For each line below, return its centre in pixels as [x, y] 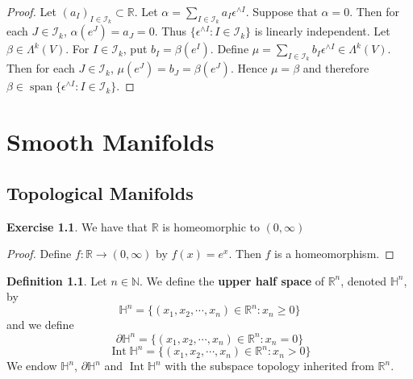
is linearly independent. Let [322, 31]
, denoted [364, 280]
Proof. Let [31, 11]
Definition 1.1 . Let [57, 280]
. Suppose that [282, 11]
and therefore [336, 68]
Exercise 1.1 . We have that [77, 226]
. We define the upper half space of [232, 280]
